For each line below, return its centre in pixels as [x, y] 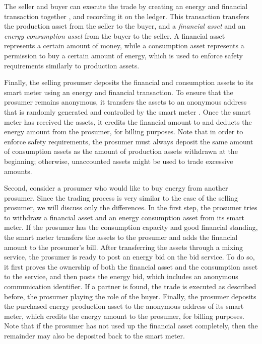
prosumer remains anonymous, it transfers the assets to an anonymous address [125, 102]
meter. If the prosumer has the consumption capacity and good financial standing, [131, 227]
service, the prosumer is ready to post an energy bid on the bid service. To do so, [129, 257]
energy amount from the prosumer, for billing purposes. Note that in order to [124, 132]
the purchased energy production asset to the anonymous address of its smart [124, 306]
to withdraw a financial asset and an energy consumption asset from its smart [124, 217]
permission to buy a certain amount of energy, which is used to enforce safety [123, 55]
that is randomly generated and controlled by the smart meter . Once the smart [127, 111]
